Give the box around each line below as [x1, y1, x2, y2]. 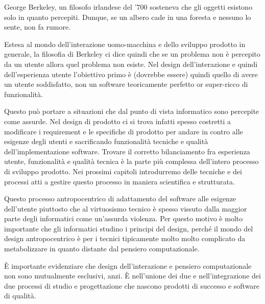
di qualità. [4, 290, 36, 301]
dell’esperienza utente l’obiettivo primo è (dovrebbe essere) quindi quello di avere [4, 68, 258, 79]
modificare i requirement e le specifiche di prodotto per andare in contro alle [4, 126, 243, 136]
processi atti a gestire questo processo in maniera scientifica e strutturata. [4, 176, 235, 186]
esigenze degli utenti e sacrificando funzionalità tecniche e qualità [4, 136, 208, 147]
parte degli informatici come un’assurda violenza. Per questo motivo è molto [4, 213, 243, 224]
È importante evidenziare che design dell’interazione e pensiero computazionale [4, 260, 252, 271]
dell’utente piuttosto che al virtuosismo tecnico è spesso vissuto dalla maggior [4, 203, 247, 214]
